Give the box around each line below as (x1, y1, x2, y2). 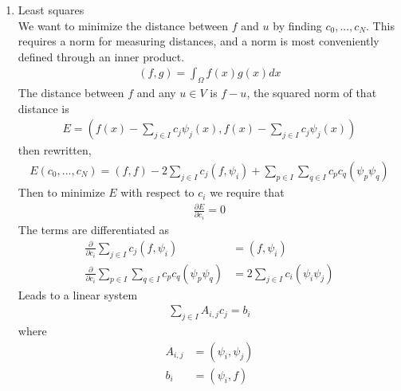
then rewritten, (18, 142, 92, 158)
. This (366, 17, 395, 33)
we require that (210, 184, 285, 201)
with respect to (120, 184, 195, 201)
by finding (273, 17, 322, 33)
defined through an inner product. (18, 48, 185, 65)
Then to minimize (18, 184, 105, 201)
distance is (18, 100, 69, 116)
